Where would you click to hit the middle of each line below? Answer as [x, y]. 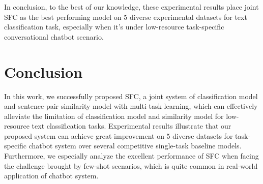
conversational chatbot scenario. [54, 36]
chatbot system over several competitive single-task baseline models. [135, 146]
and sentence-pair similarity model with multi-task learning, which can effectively [131, 106]
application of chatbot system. [51, 176]
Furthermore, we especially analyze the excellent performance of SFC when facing [131, 156]
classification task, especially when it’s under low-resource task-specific [114, 27]
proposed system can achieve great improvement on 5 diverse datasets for [119, 135]
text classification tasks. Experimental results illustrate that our [131, 126]
